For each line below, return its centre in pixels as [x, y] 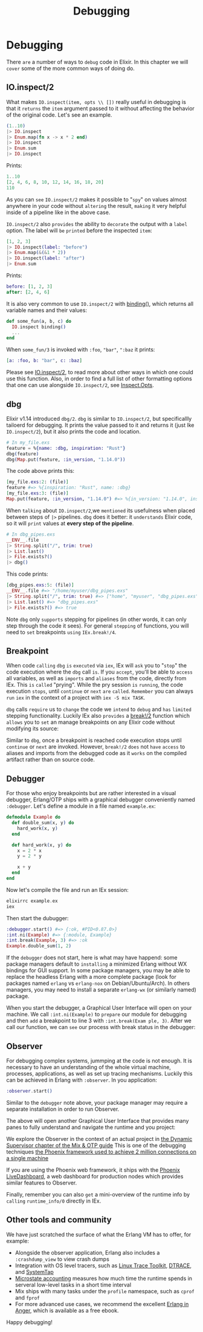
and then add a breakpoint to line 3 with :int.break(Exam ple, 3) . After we [99, 1021]
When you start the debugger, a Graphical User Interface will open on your [99, 1008]
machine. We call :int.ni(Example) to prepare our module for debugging [97, 1015]
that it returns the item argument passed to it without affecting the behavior [101, 108]
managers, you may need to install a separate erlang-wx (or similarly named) [101, 990]
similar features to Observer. [42, 1183]
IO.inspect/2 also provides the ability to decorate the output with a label [97, 224]
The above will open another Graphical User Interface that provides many [98, 1120]
